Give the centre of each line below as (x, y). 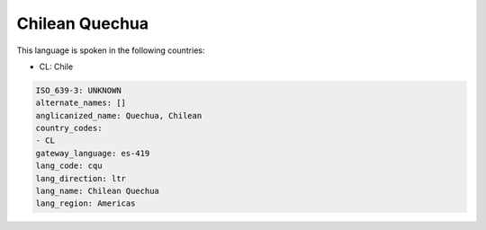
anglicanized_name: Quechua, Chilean (119, 115)
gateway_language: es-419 (93, 153)
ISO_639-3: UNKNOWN (78, 90)
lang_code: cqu (69, 166)
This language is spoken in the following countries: (111, 50)
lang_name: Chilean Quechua (97, 191)
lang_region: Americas (85, 203)
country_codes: (69, 128)
